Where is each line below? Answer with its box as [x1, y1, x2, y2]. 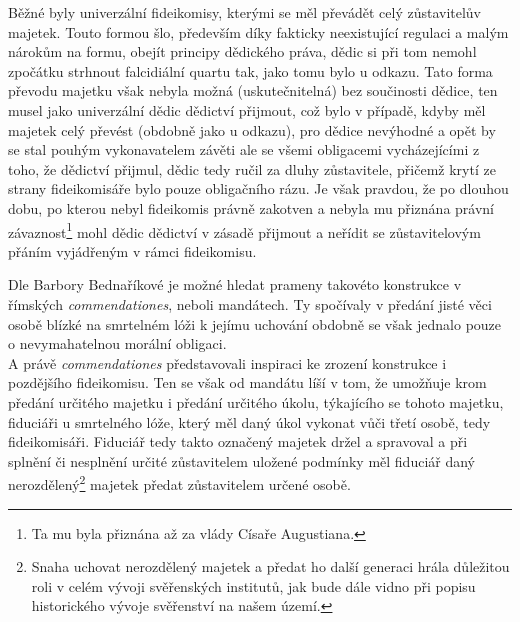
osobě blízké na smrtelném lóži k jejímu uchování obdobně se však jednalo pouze [8, 313, 502, 334]
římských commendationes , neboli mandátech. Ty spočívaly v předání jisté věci [8, 293, 492, 314]
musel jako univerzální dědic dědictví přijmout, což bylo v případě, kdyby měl [8, 99, 486, 120]
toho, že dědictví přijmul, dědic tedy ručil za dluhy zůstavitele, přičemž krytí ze [8, 158, 496, 179]
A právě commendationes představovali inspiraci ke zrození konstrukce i [8, 352, 447, 373]
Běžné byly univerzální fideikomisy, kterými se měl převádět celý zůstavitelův [8, 2, 482, 22]
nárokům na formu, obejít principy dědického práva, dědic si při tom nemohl [8, 41, 477, 62]
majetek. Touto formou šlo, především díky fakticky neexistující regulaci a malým [8, 21, 509, 42]
